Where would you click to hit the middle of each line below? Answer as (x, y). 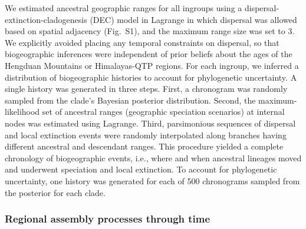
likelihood (22, 112)
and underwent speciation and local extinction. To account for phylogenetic (141, 169)
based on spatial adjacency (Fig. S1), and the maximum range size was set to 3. (150, 31)
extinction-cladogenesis (46, 19)
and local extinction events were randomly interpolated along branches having (146, 135)
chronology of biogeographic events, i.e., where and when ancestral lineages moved (153, 157)
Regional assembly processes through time (108, 219)
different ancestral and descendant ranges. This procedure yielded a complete (144, 146)
